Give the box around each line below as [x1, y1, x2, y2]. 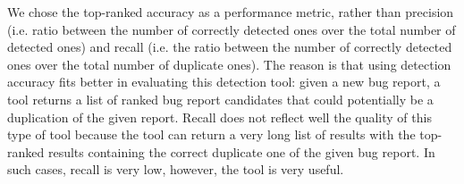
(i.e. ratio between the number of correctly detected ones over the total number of [7, 20, 456, 38]
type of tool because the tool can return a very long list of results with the [7, 125, 416, 144]
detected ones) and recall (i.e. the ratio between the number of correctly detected [7, 38, 452, 56]
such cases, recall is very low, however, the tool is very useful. [7, 160, 344, 179]
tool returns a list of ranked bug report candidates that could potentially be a [7, 89, 434, 108]
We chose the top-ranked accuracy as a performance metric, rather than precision [7, 3, 454, 21]
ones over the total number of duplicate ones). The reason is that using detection [7, 54, 451, 73]
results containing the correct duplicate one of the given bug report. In [47, 142, 435, 161]
